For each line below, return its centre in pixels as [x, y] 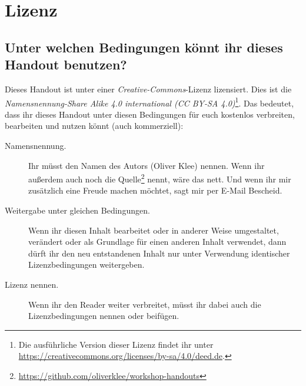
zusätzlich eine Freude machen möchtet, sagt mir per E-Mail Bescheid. [155, 190]
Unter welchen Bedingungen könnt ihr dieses [144, 47]
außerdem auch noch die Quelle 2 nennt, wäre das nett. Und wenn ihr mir [160, 178]
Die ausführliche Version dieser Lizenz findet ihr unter [116, 344]
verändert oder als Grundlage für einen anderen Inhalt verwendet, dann [157, 242]
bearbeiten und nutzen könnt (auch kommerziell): [94, 126]
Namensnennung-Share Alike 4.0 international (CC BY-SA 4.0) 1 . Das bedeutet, [149, 102]
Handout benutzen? [66, 64]
